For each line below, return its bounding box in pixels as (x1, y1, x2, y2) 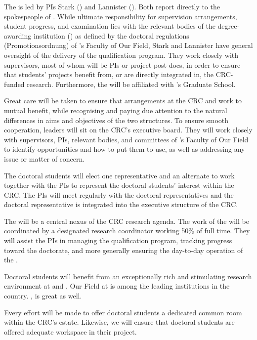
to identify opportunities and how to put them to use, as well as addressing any (4, 144, 245, 154)
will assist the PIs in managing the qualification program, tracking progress (4, 235, 232, 246)
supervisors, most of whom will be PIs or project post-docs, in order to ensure (4, 59, 241, 70)
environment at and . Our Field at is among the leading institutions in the (4, 281, 230, 291)
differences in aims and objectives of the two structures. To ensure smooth (4, 115, 229, 125)
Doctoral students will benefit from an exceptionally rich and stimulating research (4, 271, 252, 281)
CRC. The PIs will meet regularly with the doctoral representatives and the (4, 189, 234, 200)
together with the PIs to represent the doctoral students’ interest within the (4, 180, 234, 190)
